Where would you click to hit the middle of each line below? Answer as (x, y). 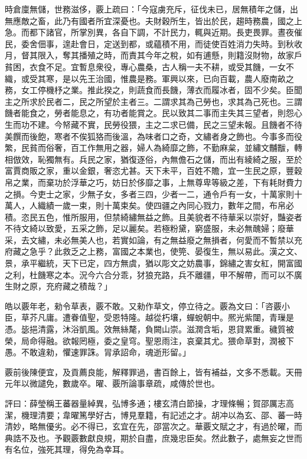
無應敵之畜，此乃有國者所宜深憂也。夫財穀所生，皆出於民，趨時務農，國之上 (153, 20)
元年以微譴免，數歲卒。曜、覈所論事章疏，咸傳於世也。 (112, 383)
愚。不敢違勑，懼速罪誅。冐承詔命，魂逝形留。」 (98, 352)
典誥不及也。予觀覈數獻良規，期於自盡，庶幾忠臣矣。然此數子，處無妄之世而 (153, 437)
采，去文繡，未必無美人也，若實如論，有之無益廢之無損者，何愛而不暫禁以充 (153, 240)
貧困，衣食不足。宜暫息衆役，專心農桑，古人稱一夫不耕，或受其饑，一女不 (149, 66)
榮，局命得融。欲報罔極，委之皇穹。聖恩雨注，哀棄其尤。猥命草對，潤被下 (149, 340)
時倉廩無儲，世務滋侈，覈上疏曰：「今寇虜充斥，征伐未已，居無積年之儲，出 (151, 9)
